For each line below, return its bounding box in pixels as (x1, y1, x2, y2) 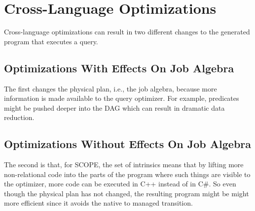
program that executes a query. (4, 36, 98, 46)
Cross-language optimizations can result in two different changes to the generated (4, 27, 250, 37)
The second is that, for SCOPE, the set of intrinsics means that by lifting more (4, 159, 244, 170)
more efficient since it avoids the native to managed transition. (4, 198, 193, 208)
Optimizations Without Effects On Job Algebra (4, 136, 252, 151)
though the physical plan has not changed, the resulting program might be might (4, 188, 249, 198)
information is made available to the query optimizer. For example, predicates (4, 93, 239, 103)
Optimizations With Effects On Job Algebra (4, 60, 234, 75)
